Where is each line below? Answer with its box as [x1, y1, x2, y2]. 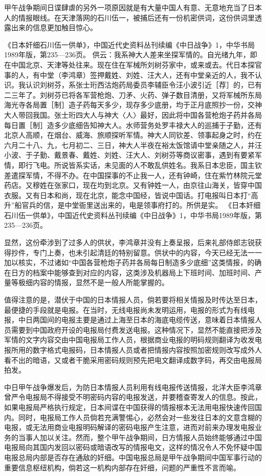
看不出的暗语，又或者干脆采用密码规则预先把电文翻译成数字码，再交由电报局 [4, 354, 262, 365]
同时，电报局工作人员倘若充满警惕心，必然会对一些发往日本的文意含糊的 [18, 412, 262, 422]
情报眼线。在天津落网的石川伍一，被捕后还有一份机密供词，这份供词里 [18, 12, 255, 23]
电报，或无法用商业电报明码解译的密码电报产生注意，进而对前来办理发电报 [4, 422, 255, 432]
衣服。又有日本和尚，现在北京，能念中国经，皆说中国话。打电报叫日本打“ [4, 189, 251, 200]
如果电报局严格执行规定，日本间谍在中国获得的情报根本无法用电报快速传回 [4, 401, 255, 412]
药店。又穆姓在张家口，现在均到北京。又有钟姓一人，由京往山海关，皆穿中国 [4, 180, 262, 190]
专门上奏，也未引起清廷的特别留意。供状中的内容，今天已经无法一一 [32, 247, 262, 257]
